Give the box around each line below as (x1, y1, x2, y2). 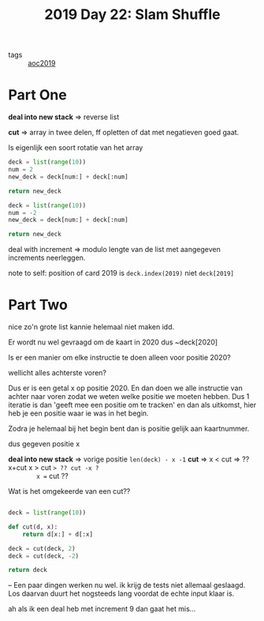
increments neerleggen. (8, 253, 86, 262)
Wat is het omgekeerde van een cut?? (8, 487, 131, 496)
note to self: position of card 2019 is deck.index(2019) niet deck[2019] (8, 269, 235, 278)
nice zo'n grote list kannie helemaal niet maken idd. (8, 322, 175, 332)
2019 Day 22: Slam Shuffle (44, 6, 221, 24)
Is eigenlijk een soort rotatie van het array (8, 143, 143, 152)
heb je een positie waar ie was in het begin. (8, 408, 149, 418)
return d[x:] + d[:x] (22, 530, 93, 538)
